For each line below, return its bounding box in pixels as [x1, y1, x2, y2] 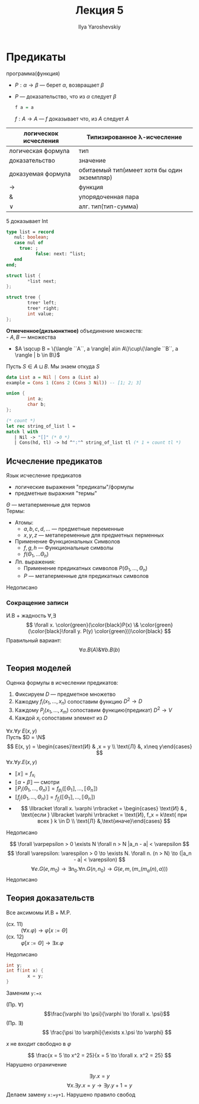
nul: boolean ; [14, 234, 49, 240]
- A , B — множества [6, 333, 56, 341]
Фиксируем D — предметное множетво [14, 691, 116, 698]
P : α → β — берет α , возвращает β [14, 81, 104, 88]
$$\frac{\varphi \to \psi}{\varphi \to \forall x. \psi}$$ [43, 1010, 171, 1017]
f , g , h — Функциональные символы [23, 544, 114, 552]
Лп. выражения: [14, 558, 56, 565]
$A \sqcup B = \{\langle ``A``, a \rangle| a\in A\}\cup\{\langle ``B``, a [14, 345, 179, 352]
